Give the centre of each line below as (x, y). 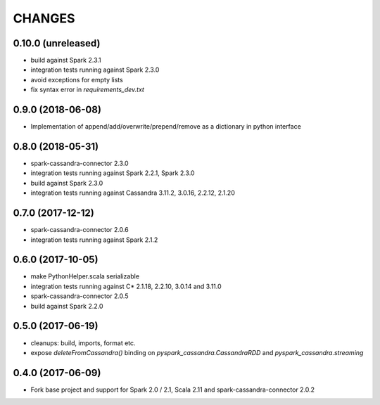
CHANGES (44, 18)
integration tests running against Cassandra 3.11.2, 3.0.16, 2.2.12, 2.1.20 (133, 193)
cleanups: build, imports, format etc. (83, 343)
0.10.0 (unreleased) (57, 43)
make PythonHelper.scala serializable (85, 276)
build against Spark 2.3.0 (67, 183)
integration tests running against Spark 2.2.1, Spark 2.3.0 (113, 173)
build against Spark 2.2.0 (67, 306)
